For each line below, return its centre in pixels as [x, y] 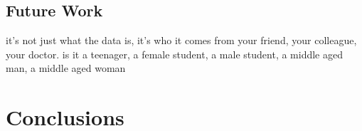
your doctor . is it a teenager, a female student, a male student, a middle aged [174, 54]
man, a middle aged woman [66, 68]
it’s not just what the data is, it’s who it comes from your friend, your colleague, [181, 40]
